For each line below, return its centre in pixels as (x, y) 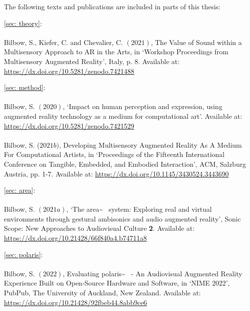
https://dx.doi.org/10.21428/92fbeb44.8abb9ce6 (75, 302)
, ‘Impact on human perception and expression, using (142, 106)
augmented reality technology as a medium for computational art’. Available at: (123, 116)
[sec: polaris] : (24, 254)
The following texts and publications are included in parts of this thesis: (112, 6)
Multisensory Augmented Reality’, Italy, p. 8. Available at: (92, 61)
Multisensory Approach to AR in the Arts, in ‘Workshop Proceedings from (116, 52)
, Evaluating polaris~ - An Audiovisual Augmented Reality (152, 273)
